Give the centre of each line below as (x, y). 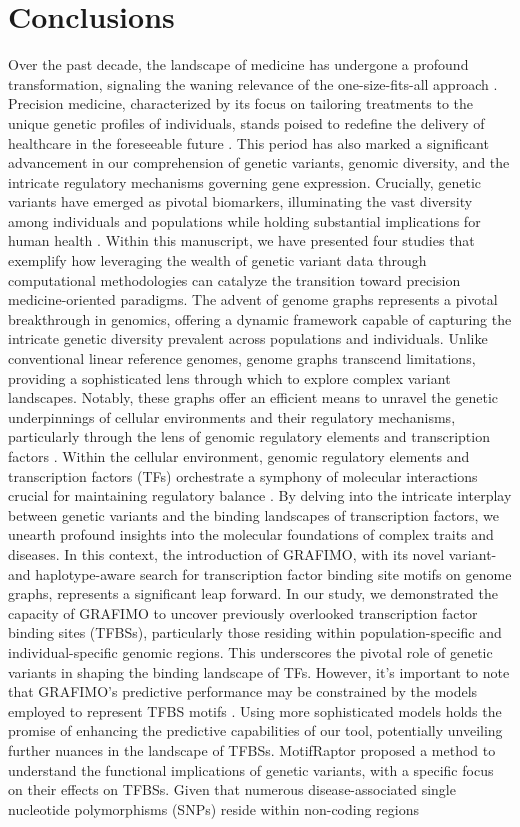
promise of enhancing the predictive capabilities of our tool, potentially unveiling (255, 730)
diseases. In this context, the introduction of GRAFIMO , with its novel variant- (252, 553)
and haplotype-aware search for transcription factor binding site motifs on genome (260, 573)
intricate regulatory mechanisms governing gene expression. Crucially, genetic (245, 181)
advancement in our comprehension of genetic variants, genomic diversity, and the (259, 162)
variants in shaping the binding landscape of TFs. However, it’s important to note (259, 671)
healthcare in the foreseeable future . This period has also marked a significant (248, 142)
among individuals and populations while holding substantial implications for (244, 220)
